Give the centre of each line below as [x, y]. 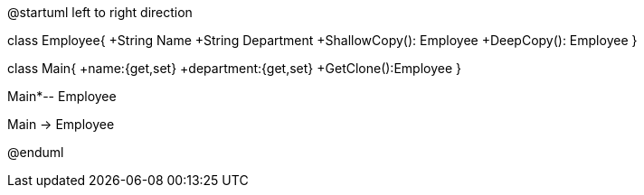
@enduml [36, 152]
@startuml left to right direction [100, 12]
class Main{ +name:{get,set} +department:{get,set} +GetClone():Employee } [234, 68]
